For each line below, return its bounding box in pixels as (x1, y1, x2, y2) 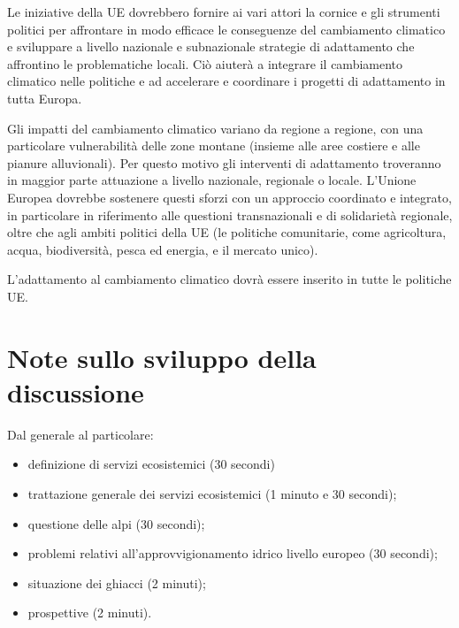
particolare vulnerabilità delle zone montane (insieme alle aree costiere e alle (7, 136, 420, 155)
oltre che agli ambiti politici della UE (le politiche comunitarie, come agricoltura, (7, 223, 447, 241)
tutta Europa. (7, 88, 82, 107)
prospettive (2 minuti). (27, 603, 152, 622)
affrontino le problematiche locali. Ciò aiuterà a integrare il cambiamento (7, 54, 403, 73)
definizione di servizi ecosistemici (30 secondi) (27, 455, 275, 473)
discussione (7, 373, 144, 410)
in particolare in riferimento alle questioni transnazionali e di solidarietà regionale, (7, 205, 453, 224)
